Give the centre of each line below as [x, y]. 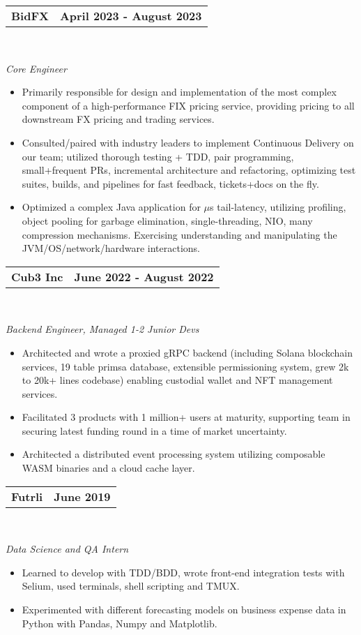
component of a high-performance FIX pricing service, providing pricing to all [188, 105]
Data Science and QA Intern [67, 549]
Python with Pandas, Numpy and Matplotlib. [120, 623]
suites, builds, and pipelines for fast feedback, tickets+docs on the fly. [170, 183]
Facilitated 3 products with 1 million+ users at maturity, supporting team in [186, 417]
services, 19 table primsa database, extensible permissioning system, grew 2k [185, 366]
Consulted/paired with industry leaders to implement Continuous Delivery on [188, 142]
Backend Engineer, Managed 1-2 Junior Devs [102, 329]
